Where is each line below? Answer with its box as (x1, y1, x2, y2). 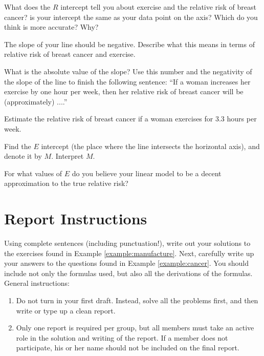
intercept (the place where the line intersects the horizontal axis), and (41, 140, 260, 151)
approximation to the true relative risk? (4, 178, 128, 189)
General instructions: (4, 278, 70, 288)
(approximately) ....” (4, 96, 68, 107)
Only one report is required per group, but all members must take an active (16, 322, 254, 333)
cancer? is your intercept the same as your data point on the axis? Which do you (4, 11, 258, 22)
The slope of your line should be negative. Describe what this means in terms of (4, 38, 255, 49)
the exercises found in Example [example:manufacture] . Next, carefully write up (4, 247, 254, 258)
